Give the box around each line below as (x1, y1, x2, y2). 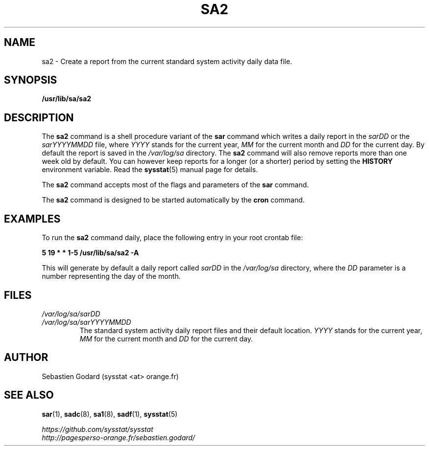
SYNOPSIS (4, 74, 57, 87)
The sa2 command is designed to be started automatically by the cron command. (42, 196, 305, 204)
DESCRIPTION (4, 111, 74, 124)
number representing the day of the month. (42, 272, 181, 281)
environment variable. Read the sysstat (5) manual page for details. (42, 165, 258, 174)
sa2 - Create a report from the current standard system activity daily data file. (42, 57, 292, 66)
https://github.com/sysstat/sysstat (42, 425, 153, 433)
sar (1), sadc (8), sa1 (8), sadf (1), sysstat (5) (42, 409, 178, 418)
